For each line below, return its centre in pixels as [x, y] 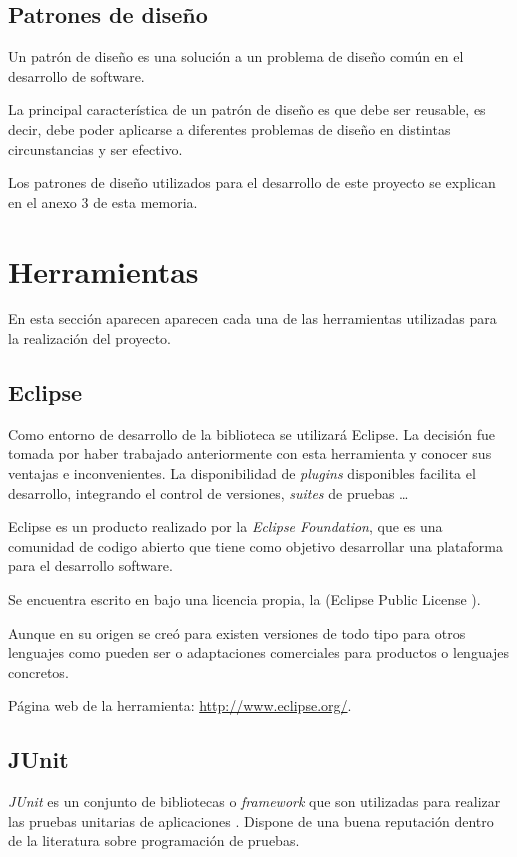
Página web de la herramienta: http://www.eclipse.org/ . [180, 705]
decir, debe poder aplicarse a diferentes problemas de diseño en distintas [229, 128]
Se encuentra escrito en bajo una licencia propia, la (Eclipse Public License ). [244, 599]
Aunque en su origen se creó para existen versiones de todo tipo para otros [237, 632]
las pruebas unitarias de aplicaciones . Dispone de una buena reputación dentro [251, 820]
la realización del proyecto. [90, 338]
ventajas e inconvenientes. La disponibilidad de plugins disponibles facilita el [242, 473]
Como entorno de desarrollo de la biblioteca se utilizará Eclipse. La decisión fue [251, 433]
